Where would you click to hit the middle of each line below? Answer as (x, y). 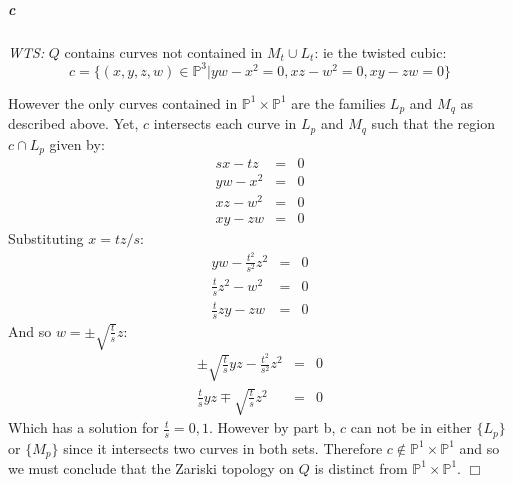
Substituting (46, 238)
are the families (338, 102)
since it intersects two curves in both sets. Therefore (223, 447)
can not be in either (411, 427)
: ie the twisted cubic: (380, 51)
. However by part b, (272, 427)
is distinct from (361, 467)
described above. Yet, (73, 123)
